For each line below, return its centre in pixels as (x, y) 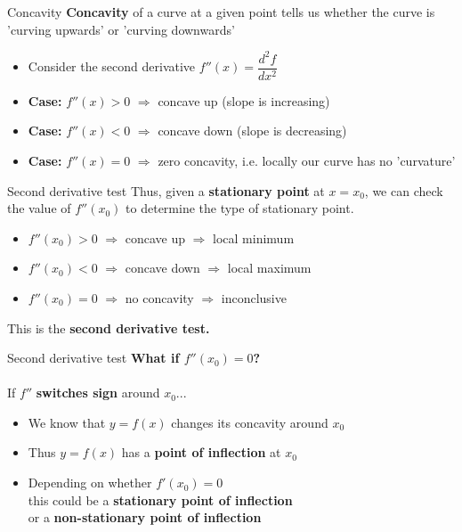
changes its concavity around (250, 422)
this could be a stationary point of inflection (160, 499)
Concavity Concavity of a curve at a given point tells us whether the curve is (221, 12)
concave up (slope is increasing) (244, 100)
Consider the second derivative (112, 66)
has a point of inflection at (201, 452)
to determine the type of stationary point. (240, 208)
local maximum (269, 268)
